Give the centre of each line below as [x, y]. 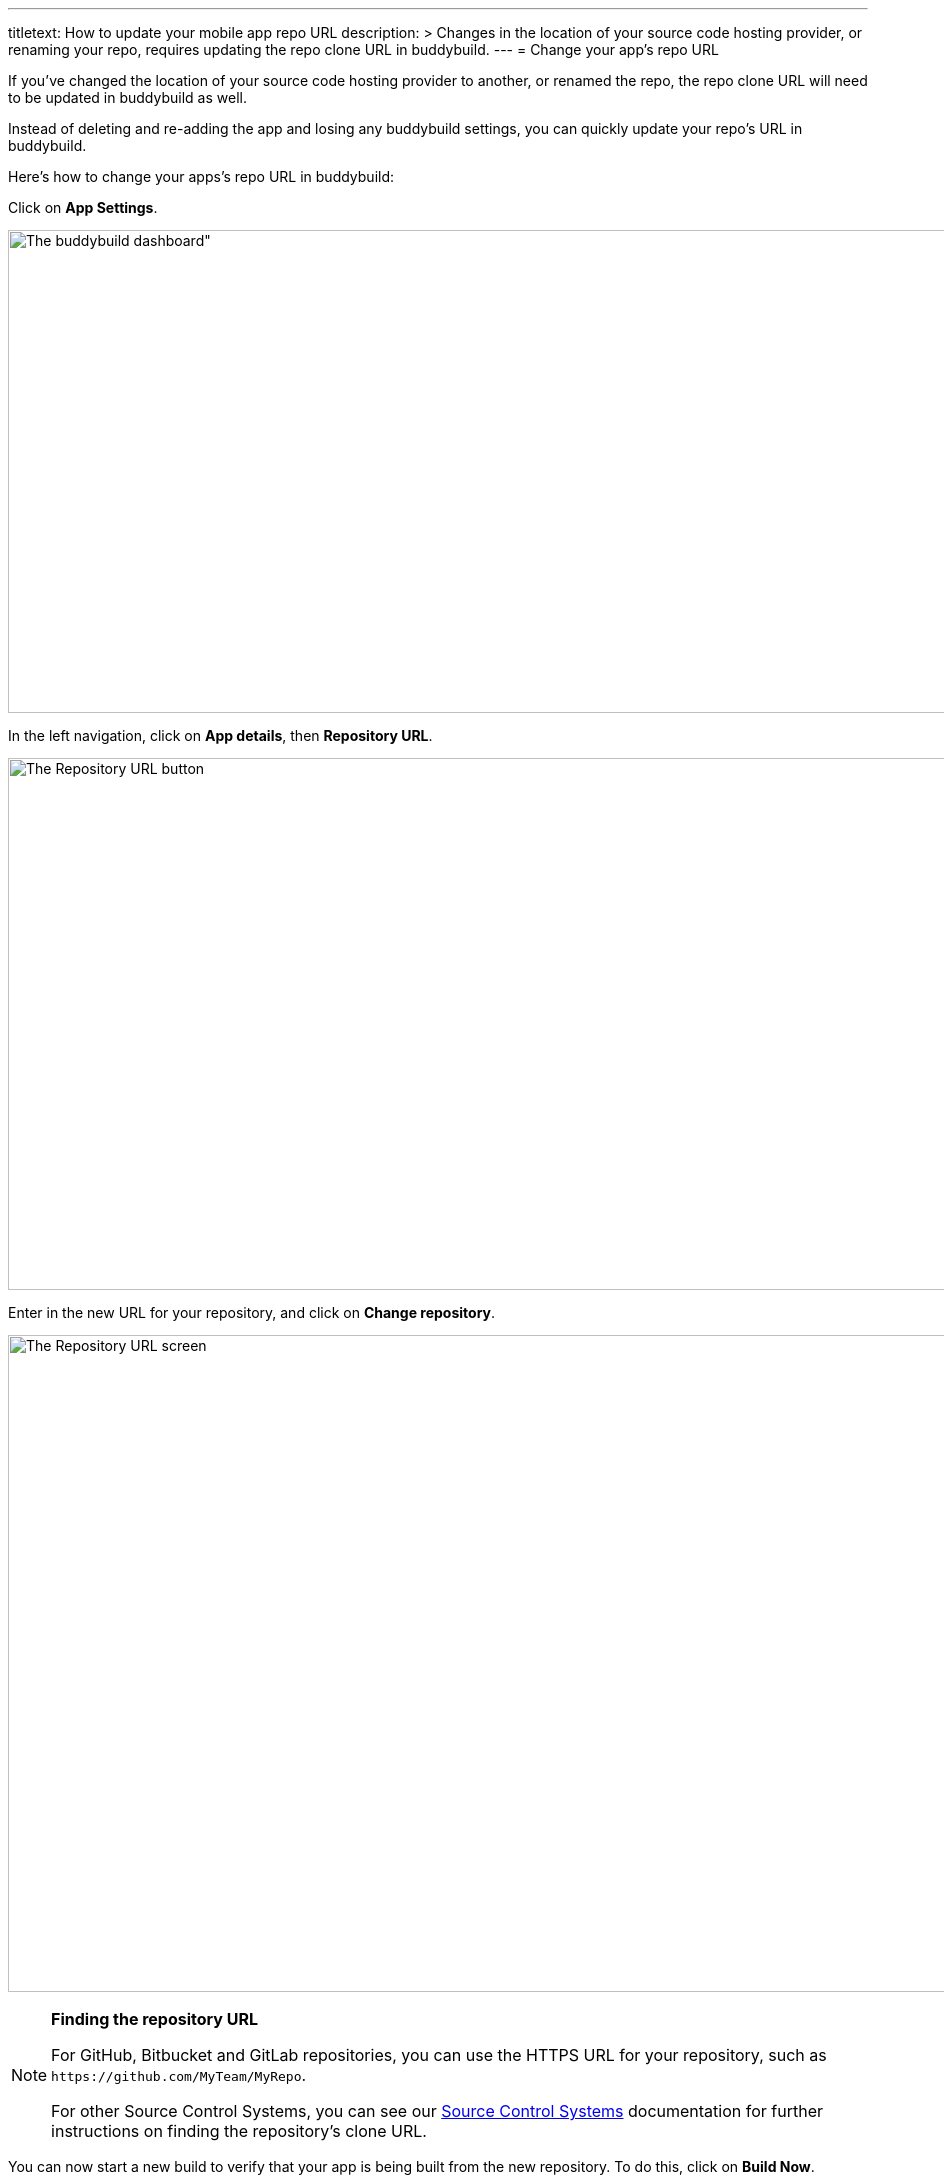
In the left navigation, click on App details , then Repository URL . [220, 735]
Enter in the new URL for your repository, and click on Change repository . [252, 1312]
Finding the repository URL [155, 2019]
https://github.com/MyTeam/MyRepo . [179, 2075]
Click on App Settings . [83, 207]
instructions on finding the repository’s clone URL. [239, 2131]
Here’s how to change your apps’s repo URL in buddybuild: [201, 176]
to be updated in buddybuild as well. [127, 97]
